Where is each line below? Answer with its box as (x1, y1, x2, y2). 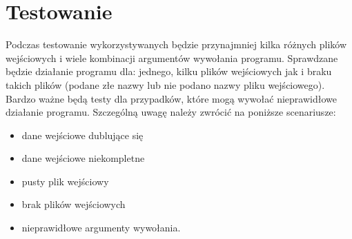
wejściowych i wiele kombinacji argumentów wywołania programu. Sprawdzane (6, 50, 338, 65)
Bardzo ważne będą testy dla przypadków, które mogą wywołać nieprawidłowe (6, 91, 337, 105)
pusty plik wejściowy (21, 174, 109, 188)
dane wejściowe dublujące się (21, 127, 144, 142)
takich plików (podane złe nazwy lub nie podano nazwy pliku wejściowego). (6, 77, 325, 92)
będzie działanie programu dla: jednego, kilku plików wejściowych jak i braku (6, 64, 332, 79)
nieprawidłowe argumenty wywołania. (21, 220, 181, 235)
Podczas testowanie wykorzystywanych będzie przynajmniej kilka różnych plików (6, 37, 347, 52)
